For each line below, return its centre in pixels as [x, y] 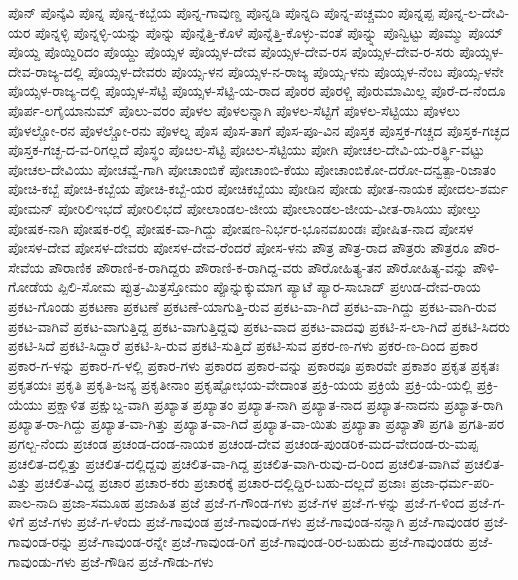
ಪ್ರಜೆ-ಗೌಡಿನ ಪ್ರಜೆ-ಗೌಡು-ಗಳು [147, 560]
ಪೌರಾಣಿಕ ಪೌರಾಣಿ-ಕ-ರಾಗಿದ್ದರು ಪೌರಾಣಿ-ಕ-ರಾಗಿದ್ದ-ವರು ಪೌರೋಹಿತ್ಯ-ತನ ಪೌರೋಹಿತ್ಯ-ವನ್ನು [258, 266]
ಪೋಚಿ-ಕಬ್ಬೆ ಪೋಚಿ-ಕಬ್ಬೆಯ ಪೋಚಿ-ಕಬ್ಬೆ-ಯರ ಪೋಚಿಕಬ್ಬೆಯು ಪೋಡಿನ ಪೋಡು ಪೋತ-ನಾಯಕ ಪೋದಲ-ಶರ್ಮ [258, 188]
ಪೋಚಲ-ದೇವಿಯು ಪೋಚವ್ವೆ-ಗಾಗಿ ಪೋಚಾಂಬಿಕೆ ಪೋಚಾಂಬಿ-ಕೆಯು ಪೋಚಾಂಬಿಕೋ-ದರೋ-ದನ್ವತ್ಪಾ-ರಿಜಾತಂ [252, 168]
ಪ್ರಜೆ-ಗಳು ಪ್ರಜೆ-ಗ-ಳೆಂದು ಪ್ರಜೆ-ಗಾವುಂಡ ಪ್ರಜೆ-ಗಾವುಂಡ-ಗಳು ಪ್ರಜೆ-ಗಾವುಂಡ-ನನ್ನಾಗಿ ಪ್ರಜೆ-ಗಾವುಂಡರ [254, 521]
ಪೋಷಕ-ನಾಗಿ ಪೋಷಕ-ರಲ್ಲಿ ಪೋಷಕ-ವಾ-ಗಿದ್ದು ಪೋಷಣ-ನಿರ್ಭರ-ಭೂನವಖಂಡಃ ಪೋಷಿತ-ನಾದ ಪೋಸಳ [241, 227]
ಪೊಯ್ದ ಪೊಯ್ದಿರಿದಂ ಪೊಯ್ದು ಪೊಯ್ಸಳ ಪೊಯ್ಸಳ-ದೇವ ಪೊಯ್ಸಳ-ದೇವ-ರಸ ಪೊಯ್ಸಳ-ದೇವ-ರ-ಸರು [231, 51]
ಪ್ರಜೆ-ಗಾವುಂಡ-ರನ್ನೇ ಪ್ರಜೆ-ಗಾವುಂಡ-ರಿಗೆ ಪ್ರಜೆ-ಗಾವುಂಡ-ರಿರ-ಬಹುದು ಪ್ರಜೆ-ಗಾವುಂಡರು [271, 541]
